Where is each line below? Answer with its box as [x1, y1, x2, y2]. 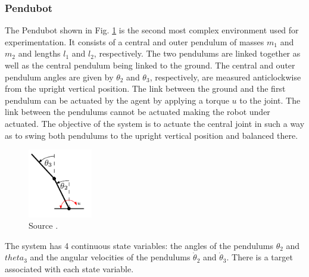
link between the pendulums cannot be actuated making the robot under [5, 105, 270, 118]
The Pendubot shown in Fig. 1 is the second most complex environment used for [5, 24, 299, 36]
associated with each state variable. [5, 262, 134, 275]
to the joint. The [239, 94, 301, 106]
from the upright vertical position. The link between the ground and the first [5, 82, 286, 95]
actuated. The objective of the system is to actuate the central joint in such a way [5, 117, 305, 129]
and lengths [18, 47, 61, 60]
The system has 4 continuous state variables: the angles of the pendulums [5, 239, 273, 251]
